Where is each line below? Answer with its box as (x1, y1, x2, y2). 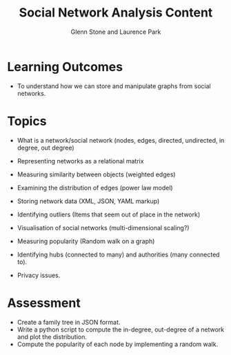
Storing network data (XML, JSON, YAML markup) (17, 196, 160, 205)
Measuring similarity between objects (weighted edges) (17, 170, 176, 179)
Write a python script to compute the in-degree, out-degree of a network (17, 325, 225, 334)
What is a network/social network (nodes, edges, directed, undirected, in (17, 136, 225, 144)
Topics (7, 113, 47, 129)
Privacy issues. (17, 271, 61, 279)
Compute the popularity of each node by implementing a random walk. (17, 340, 219, 348)
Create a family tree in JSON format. (17, 318, 121, 326)
